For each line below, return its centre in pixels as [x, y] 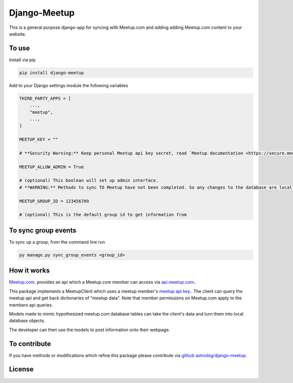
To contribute [30, 344]
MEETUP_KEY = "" [39, 140]
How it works [29, 271]
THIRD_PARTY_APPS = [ [45, 98]
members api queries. [31, 305]
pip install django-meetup [52, 73]
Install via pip [22, 60]
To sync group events [43, 230]
